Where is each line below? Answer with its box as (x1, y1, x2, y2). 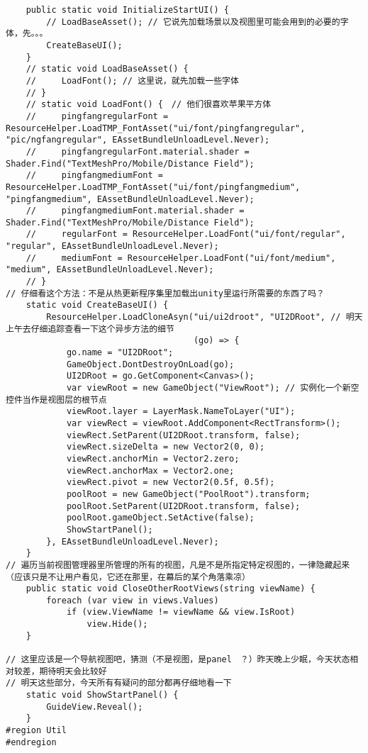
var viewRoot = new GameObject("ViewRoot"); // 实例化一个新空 (66, 383, 359, 393)
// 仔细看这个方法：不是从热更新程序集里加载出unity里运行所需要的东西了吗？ (6, 288, 325, 299)
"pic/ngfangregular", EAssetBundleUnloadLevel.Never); (6, 135, 270, 145)
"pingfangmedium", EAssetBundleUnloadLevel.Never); (6, 194, 255, 204)
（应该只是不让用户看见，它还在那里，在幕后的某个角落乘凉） (6, 571, 250, 582)
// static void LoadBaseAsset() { (26, 64, 189, 74)
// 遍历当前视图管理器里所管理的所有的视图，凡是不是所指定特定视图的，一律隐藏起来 (6, 559, 350, 570)
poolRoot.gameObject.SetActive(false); (66, 513, 255, 523)
